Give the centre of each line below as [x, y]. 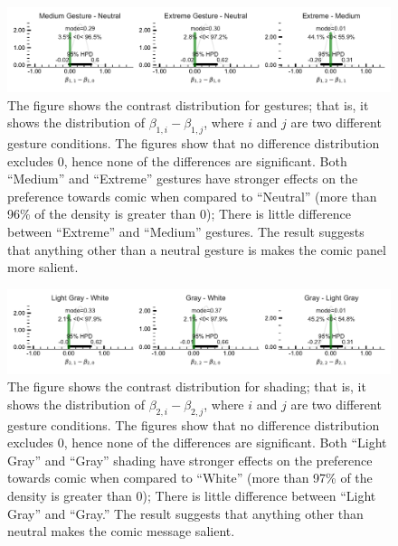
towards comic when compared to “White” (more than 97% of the [190, 478]
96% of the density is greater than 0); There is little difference [179, 214]
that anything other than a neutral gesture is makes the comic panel [197, 249]
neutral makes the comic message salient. [121, 531]
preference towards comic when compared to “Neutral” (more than [192, 196]
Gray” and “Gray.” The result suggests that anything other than [185, 513]
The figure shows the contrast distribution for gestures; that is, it [188, 104]
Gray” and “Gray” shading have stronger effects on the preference [190, 460]
